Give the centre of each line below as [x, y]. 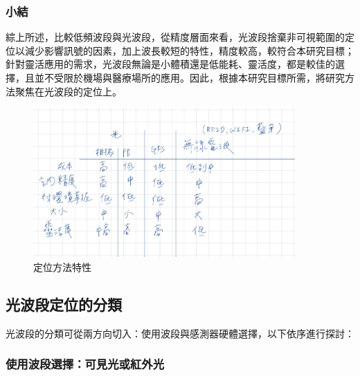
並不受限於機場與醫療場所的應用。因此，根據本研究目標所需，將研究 [189, 77]
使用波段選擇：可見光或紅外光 [85, 364]
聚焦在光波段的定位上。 [68, 91]
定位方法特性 [62, 266]
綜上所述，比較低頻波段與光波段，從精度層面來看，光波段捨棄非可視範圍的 [175, 37]
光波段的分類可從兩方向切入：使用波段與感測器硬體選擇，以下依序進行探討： [180, 333]
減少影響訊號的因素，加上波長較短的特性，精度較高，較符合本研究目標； [189, 50]
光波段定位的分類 [64, 304]
